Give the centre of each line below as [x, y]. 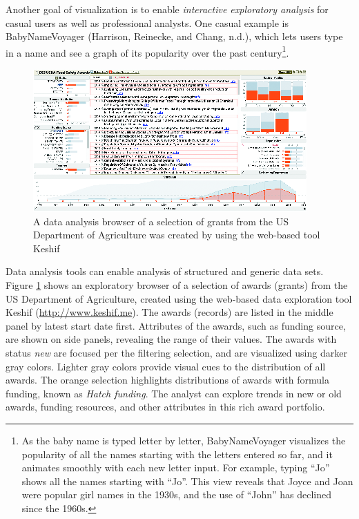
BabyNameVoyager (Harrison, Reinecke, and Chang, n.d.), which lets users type [174, 36]
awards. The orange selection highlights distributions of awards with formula [167, 380]
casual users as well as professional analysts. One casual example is [147, 22]
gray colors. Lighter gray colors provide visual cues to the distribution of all [166, 366]
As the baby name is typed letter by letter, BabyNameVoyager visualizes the [184, 440]
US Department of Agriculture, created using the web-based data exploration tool [179, 298]
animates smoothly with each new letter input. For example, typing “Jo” [176, 468]
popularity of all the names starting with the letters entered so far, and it [177, 454]
